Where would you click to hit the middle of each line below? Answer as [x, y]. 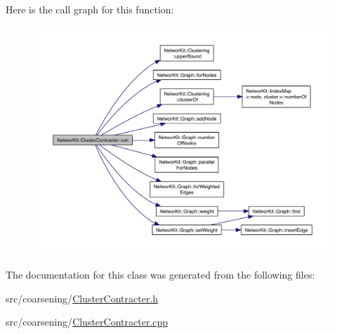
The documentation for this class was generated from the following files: [160, 275]
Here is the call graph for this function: [90, 9]
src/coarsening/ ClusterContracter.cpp [87, 322]
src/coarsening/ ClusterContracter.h [82, 298]
